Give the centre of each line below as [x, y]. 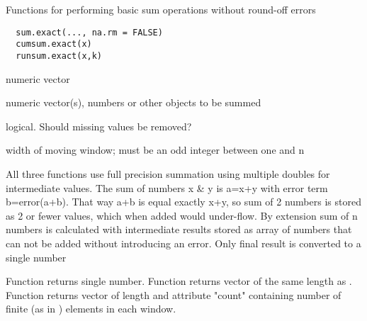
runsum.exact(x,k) [59, 56]
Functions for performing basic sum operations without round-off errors [161, 9]
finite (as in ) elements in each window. [91, 309]
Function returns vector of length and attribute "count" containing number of [174, 294]
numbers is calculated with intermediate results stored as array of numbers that [179, 229]
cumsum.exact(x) [54, 44]
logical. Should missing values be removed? [99, 126]
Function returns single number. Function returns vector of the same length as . [179, 281]
